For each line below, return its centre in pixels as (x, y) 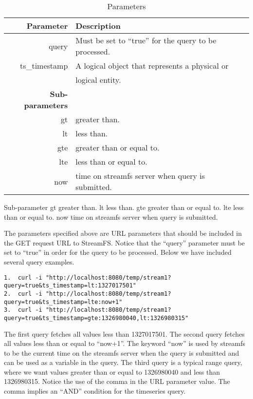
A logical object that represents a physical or (152, 66)
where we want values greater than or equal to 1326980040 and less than (112, 371)
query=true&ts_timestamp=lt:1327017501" (70, 286)
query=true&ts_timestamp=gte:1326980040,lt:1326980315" (96, 318)
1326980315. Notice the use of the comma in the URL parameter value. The (117, 381)
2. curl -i (23, 294)
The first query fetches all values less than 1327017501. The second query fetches (124, 333)
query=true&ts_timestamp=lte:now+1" (63, 302)
